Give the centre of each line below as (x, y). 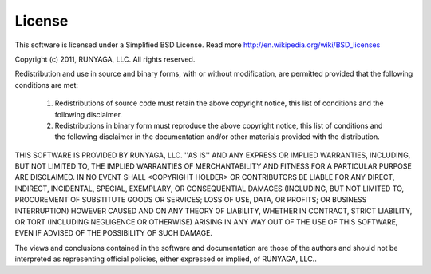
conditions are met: (47, 85)
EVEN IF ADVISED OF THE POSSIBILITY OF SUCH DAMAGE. (114, 233)
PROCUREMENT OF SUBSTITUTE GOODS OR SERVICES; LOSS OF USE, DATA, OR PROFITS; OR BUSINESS (191, 200)
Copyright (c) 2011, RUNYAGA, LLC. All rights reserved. (105, 59)
